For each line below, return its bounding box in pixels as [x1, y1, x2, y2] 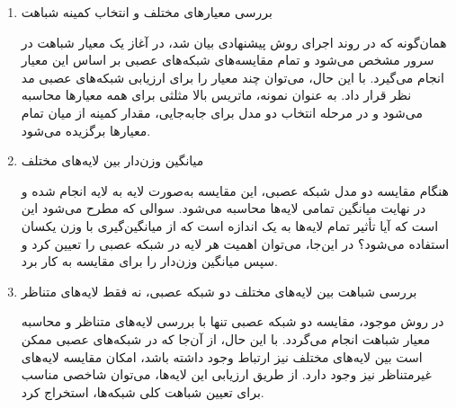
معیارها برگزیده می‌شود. [21, 120, 151, 139]
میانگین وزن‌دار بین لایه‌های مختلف [21, 151, 204, 170]
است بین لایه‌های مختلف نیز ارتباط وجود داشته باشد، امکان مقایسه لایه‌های [21, 347, 423, 366]
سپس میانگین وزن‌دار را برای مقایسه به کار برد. [21, 252, 278, 271]
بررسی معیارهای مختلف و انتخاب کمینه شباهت [21, 3, 273, 21]
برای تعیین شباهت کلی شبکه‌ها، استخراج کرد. [21, 382, 264, 401]
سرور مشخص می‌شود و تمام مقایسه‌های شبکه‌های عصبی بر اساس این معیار [21, 50, 434, 69]
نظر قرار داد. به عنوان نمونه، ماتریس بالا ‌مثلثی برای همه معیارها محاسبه [21, 85, 412, 104]
